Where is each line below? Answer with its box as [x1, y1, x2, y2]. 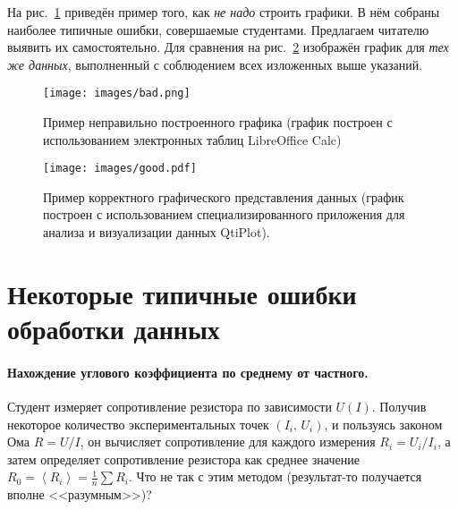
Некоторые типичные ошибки [7, 275, 357, 311]
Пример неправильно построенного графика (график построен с [43, 113, 393, 132]
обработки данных [7, 310, 220, 347]
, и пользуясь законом [324, 414, 443, 433]
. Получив [371, 397, 427, 416]
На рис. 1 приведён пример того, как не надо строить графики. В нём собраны [7, 3, 440, 21]
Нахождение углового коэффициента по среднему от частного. [7, 362, 369, 381]
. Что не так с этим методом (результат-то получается [129, 467, 422, 486]
